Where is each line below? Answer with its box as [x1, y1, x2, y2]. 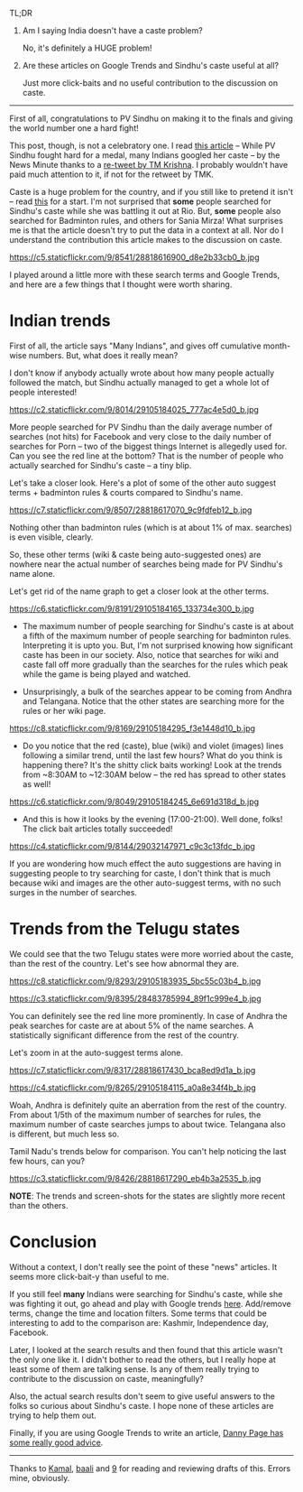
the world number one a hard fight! [9, 123, 139, 134]
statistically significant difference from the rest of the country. [9, 1029, 240, 1041]
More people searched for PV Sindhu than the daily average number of [9, 422, 273, 432]
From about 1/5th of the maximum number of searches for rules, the [9, 1109, 262, 1120]
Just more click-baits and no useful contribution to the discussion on [22, 78, 278, 88]
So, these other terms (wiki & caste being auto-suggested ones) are [9, 549, 262, 560]
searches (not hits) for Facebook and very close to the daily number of [9, 431, 272, 441]
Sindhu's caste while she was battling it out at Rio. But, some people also [9, 206, 281, 216]
